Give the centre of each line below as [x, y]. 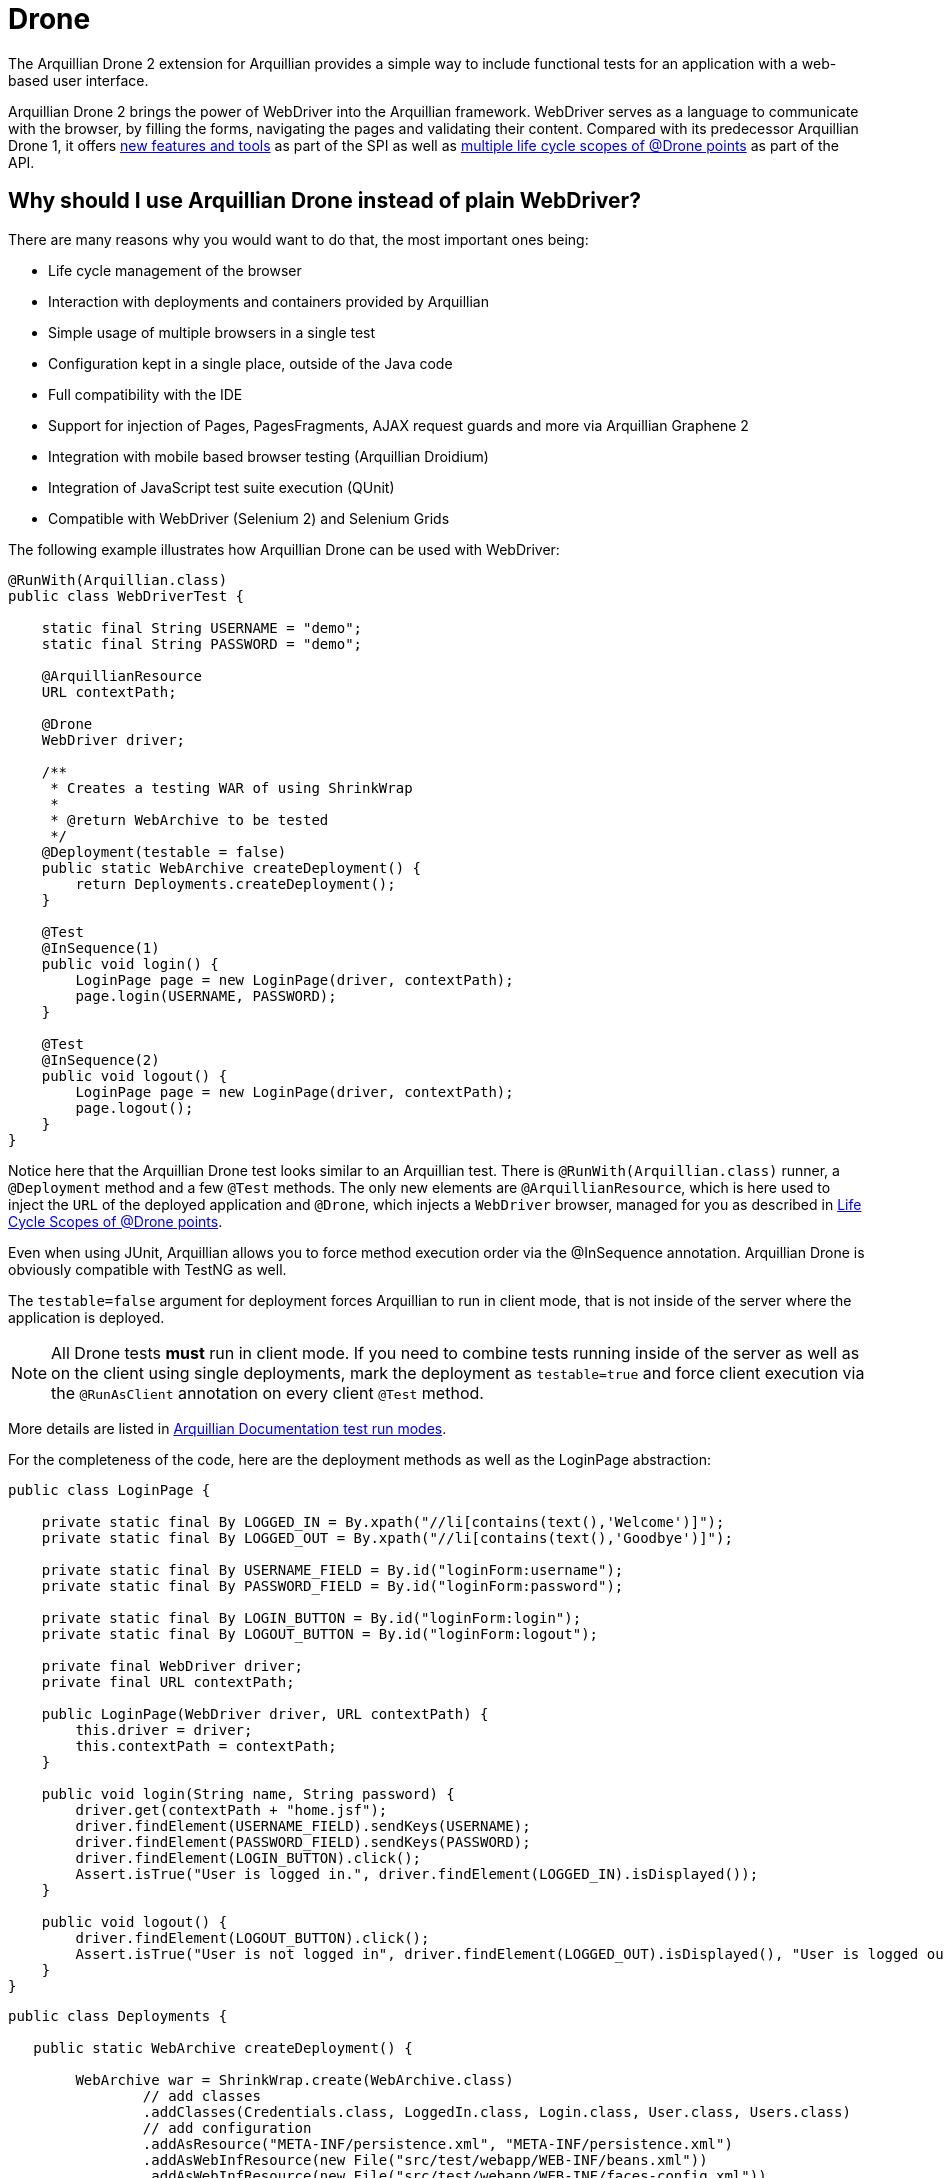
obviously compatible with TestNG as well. [147, 1269]
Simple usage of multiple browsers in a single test [212, 332]
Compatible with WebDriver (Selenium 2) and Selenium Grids [249, 518]
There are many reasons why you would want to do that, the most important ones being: [298, 239]
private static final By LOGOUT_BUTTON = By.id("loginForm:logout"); [320, 1633]
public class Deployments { [118, 2015]
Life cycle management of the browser [175, 270]
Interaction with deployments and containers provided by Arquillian [268, 301]
